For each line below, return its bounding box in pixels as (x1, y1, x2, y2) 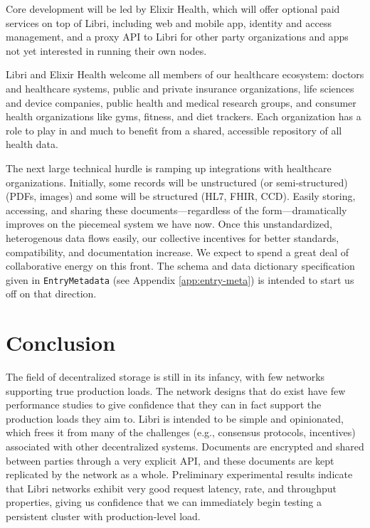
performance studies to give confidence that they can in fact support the (6, 397, 322, 412)
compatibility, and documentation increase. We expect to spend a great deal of (6, 244, 349, 259)
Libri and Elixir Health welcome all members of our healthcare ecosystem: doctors (6, 67, 364, 82)
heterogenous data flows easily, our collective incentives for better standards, (6, 230, 339, 245)
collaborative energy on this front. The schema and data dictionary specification (6, 258, 355, 273)
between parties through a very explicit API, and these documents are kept (6, 453, 334, 468)
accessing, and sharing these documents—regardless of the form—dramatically (6, 202, 347, 217)
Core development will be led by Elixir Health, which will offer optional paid (6, 1, 340, 16)
